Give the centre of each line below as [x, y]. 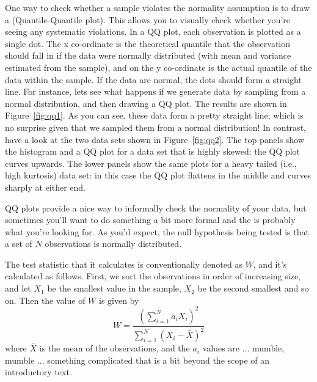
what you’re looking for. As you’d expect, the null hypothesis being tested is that [157, 231]
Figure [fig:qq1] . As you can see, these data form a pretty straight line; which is [154, 115]
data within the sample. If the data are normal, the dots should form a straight [153, 79]
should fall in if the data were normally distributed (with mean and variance [148, 55]
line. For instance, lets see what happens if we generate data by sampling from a [155, 91]
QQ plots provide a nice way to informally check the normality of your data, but [156, 208]
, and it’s [270, 264]
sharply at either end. [46, 187]
